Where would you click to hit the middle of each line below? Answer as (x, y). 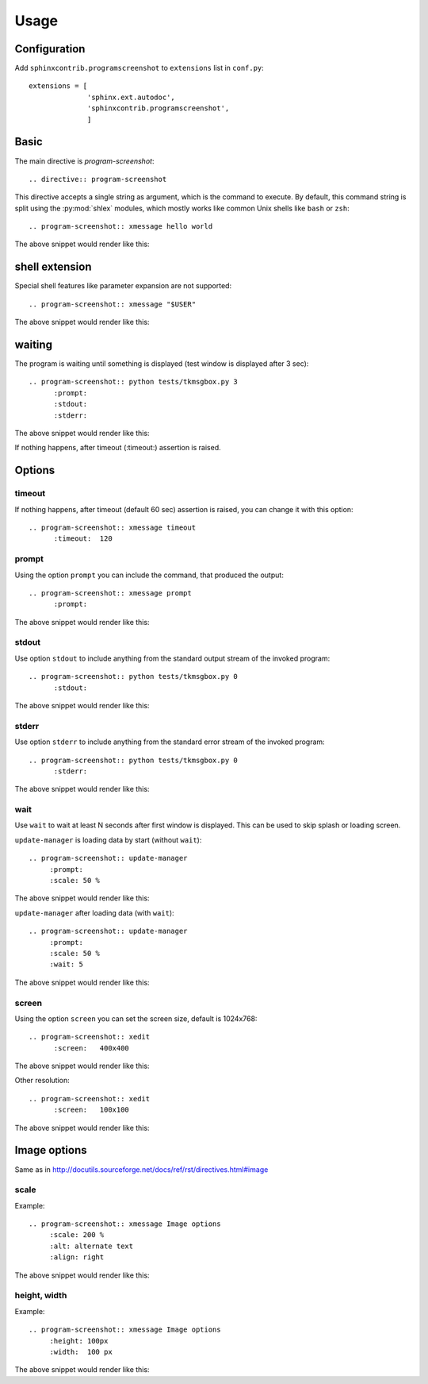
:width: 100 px (81, 1351)
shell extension (53, 267)
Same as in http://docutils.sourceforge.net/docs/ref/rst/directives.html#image (141, 1169)
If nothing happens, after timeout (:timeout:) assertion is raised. (118, 448)
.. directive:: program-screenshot (98, 179)
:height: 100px (79, 1341)
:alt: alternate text (92, 1246)
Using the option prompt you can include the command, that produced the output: (149, 575)
